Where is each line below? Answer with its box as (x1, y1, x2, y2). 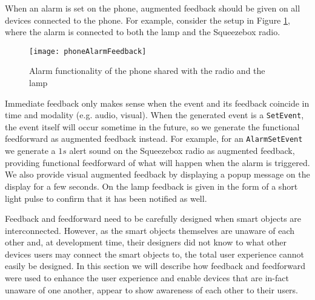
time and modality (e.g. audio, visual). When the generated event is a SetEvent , (5, 108, 304, 121)
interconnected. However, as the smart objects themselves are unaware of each (5, 224, 295, 236)
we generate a (5, 144, 56, 157)
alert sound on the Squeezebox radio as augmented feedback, (69, 144, 295, 157)
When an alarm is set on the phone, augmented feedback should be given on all (5, 2, 300, 14)
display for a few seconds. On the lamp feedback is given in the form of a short (5, 179, 298, 192)
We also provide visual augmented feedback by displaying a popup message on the (5, 168, 310, 181)
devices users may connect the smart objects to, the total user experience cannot (5, 247, 305, 260)
